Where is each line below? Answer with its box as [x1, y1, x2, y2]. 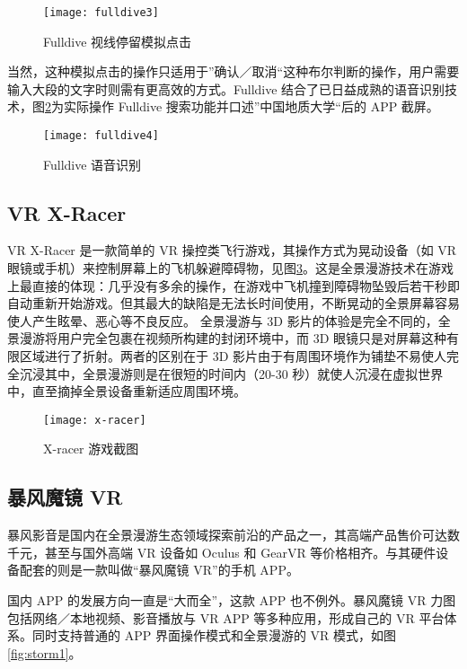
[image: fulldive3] [43, 6, 159, 19]
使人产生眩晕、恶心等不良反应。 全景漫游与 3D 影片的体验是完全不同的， [7, 311, 438, 330]
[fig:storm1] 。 [7, 643, 82, 662]
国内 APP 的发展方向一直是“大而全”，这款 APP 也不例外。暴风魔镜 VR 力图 [7, 591, 456, 610]
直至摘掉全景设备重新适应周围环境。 [31, 382, 246, 401]
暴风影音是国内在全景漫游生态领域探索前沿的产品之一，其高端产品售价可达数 [7, 525, 460, 544]
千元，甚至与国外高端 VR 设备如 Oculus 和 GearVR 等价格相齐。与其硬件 [7, 542, 436, 561]
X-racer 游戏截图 [43, 439, 139, 458]
